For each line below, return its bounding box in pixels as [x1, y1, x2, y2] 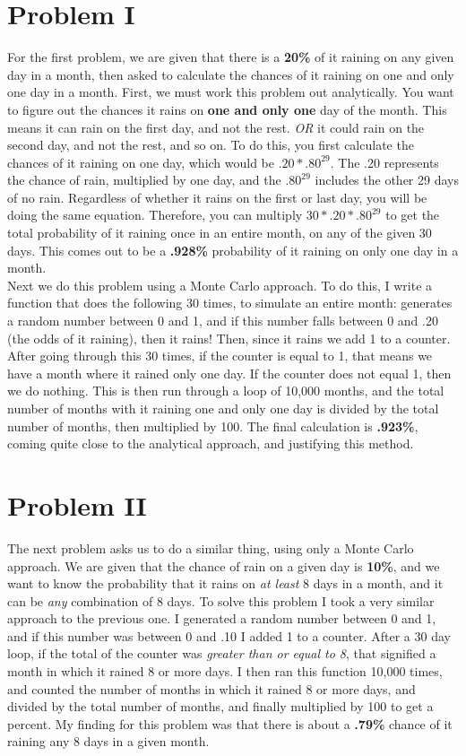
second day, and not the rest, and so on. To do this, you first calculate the [7, 135, 414, 154]
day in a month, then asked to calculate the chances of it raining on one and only [7, 65, 454, 83]
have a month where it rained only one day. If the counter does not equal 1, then [7, 363, 452, 382]
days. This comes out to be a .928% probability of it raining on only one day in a [7, 240, 459, 259]
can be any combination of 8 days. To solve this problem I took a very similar [7, 591, 435, 610]
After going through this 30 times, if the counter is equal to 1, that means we [7, 346, 433, 365]
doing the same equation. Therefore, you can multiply [7, 205, 303, 224]
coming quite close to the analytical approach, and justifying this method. [7, 434, 414, 453]
